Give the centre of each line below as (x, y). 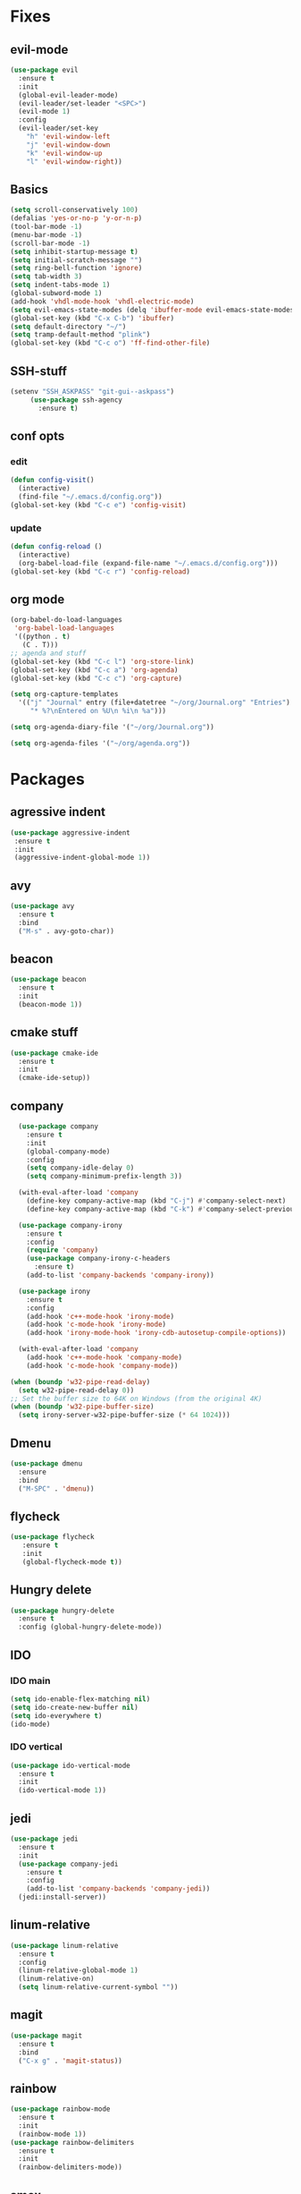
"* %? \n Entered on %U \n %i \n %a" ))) (98, 711)
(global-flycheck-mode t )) (72, 1562)
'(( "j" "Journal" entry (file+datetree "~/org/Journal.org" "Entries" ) (155, 703)
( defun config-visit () (52, 480)
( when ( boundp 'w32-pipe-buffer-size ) (82, 1407)
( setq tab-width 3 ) (46, 276)
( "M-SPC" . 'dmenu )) (56, 1488)
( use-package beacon (49, 980)
